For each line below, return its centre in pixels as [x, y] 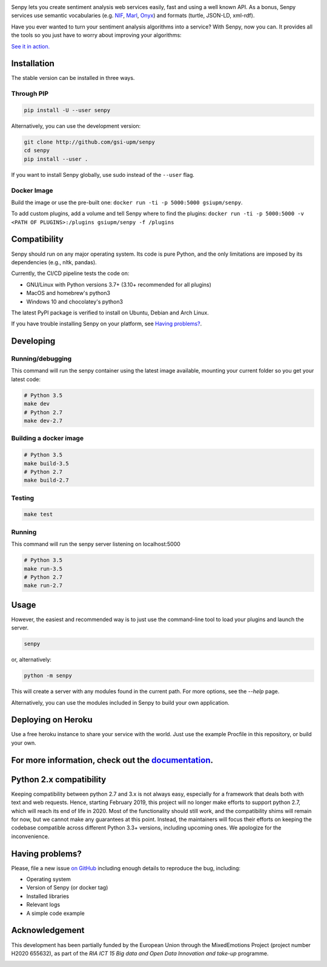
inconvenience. [30, 836]
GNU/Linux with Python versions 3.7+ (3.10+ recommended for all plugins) [119, 284]
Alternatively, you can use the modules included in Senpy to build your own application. [120, 702]
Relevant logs [43, 905]
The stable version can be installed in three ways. [73, 78]
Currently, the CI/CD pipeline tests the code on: [70, 273]
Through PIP [30, 94]
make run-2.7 [43, 586]
